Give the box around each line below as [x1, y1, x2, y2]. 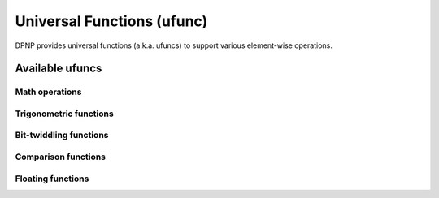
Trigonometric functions [15, 108, 114, 119]
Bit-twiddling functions [15, 130, 109, 141]
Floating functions [15, 173, 89, 184]
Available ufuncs [15, 62, 102, 75]
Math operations [15, 86, 82, 97]
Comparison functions [15, 151, 106, 162]
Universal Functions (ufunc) [15, 12, 208, 30]
